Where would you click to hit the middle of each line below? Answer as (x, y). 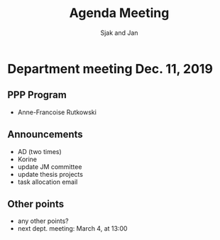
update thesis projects (50, 174)
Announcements (45, 135)
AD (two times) (39, 151)
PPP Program (37, 95)
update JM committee (50, 167)
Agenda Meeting (119, 13)
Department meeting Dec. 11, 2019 (110, 69)
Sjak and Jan (119, 33)
